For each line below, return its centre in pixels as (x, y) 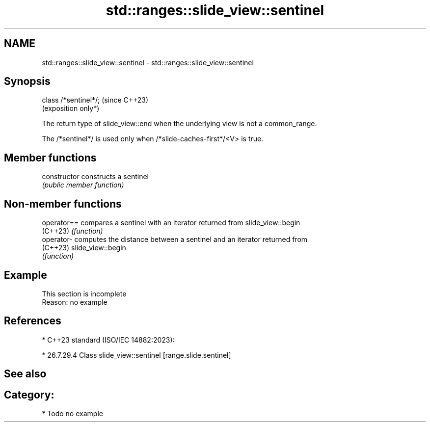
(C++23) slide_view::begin (84, 248)
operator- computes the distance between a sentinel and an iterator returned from (175, 240)
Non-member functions (63, 204)
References (33, 321)
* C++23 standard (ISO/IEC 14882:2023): (108, 340)
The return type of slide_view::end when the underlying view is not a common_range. (179, 124)
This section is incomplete (84, 293)
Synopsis (27, 81)
